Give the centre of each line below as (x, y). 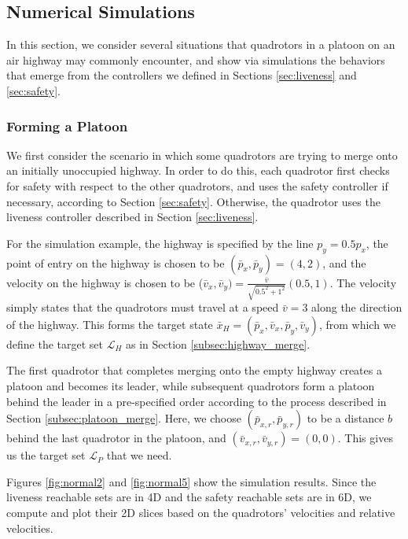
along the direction (357, 307)
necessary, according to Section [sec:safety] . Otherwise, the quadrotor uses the (193, 201)
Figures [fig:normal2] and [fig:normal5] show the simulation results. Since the (191, 481)
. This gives (365, 438)
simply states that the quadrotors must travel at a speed (143, 307)
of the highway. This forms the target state (110, 324)
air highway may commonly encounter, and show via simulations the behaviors (196, 59)
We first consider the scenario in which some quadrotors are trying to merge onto (202, 155)
